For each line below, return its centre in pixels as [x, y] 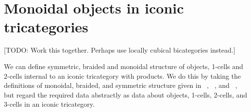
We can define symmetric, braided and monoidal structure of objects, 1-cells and [124, 66]
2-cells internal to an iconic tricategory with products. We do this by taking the [123, 76]
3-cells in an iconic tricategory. [49, 104]
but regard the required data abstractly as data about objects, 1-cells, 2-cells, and [126, 94]
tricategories [46, 27]
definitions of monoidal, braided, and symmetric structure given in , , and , [121, 85]
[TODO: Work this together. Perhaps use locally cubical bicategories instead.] [120, 50]
